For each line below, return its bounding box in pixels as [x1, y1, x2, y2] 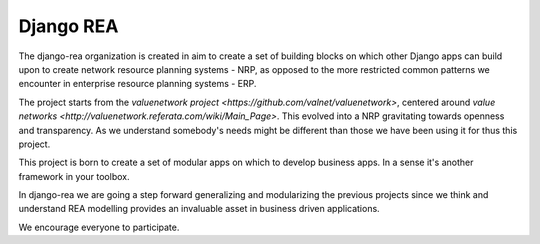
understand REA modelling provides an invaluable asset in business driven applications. [18, 203, 380, 215]
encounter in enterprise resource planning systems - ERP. [18, 78, 257, 90]
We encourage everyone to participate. [18, 221, 180, 233]
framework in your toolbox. [18, 170, 130, 182]
